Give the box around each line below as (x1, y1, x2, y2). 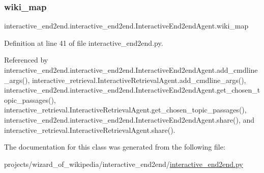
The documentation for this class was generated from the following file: (4, 141, 225, 152)
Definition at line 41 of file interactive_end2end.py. (4, 37, 163, 48)
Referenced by (4, 54, 48, 65)
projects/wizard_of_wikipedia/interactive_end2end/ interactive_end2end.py (4, 158, 243, 169)
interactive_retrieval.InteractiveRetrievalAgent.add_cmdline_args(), (32, 74, 246, 85)
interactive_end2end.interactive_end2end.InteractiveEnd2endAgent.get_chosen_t (4, 84, 260, 95)
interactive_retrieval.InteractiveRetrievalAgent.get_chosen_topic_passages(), (4, 104, 247, 115)
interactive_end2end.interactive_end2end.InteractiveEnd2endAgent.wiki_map (4, 20, 249, 31)
